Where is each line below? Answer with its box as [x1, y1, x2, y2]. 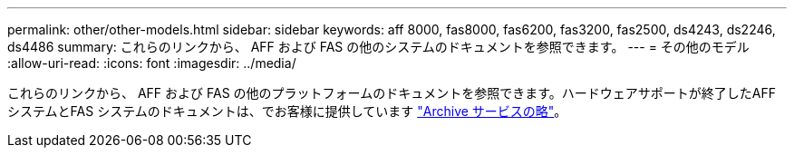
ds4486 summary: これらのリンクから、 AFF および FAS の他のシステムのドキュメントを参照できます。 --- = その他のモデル [7, 39, 750, 54]
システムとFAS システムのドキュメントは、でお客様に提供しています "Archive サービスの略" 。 [7, 103, 567, 119]
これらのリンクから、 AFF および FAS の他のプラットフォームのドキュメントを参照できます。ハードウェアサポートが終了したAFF [7, 85, 776, 101]
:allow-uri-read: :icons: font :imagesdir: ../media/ [7, 55, 296, 71]
